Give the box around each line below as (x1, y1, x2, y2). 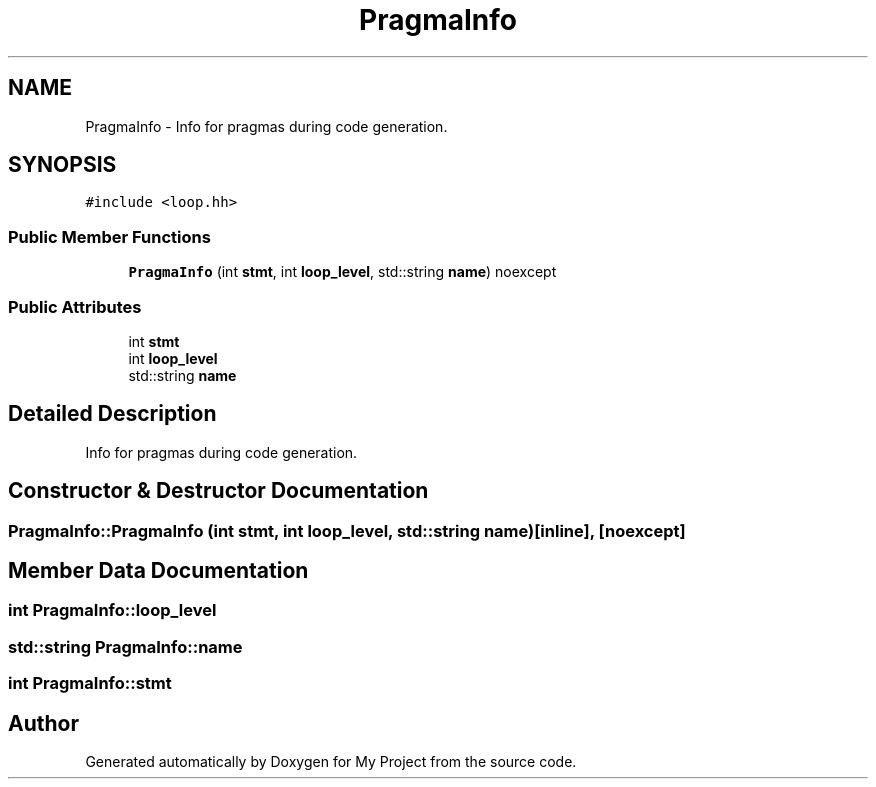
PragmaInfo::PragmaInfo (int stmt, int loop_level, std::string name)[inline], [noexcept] (8, 520, 686, 541)
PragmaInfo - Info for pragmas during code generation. (85, 117, 448, 135)
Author (8, 710, 79, 736)
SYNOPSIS (8, 152, 117, 178)
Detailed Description (8, 401, 217, 427)
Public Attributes (8, 296, 142, 317)
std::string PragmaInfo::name (8, 636, 243, 657)
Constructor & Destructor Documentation (8, 478, 429, 504)
